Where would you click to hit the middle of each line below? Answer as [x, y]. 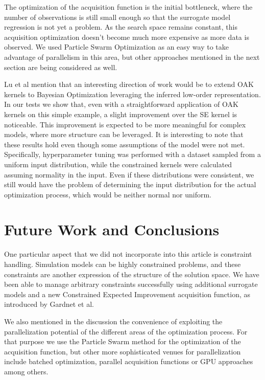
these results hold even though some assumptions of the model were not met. [125, 144]
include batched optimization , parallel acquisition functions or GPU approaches [129, 361]
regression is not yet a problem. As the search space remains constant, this [121, 27]
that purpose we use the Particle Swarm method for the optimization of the [123, 341]
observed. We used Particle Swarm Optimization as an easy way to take [117, 47]
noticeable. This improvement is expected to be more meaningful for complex [125, 124]
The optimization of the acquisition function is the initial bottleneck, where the [128, 7]
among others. [26, 371]
